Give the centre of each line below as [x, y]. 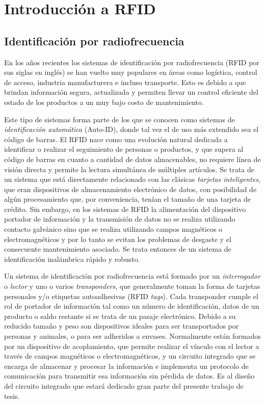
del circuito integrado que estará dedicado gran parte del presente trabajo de [124, 385]
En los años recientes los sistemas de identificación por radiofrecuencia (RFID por [132, 62]
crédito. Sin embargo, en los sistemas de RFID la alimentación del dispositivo [125, 209]
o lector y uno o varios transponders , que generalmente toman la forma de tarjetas [132, 286]
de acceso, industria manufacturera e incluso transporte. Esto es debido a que [125, 82]
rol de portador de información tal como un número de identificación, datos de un [132, 306]
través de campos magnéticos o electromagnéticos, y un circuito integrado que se [130, 356]
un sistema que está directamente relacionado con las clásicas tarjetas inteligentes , [132, 179]
